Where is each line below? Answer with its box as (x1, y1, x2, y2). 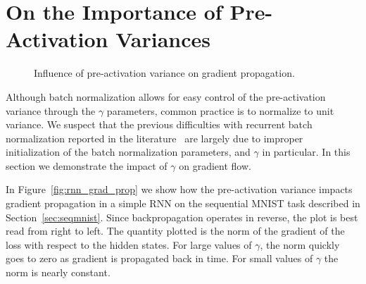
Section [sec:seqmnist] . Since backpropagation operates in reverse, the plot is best (6, 209, 358, 224)
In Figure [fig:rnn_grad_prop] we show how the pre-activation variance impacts (6, 182, 353, 197)
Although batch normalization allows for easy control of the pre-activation (6, 89, 326, 104)
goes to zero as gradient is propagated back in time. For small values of (6, 251, 313, 266)
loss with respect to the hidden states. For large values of (6, 237, 252, 252)
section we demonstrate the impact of (6, 158, 168, 173)
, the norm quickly (260, 237, 340, 252)
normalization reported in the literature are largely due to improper (6, 130, 303, 145)
